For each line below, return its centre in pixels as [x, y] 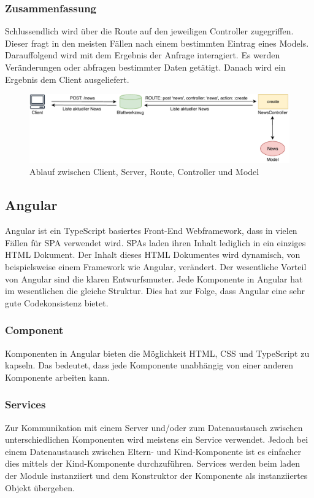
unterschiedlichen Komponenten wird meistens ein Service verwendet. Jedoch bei [157, 439]
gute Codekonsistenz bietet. [57, 302]
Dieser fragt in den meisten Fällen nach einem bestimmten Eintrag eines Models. [157, 43]
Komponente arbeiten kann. [57, 377]
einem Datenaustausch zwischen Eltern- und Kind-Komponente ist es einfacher [153, 451]
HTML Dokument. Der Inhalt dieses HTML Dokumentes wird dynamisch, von [153, 255]
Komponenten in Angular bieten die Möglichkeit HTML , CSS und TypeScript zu [157, 353]
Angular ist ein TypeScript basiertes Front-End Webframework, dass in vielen [151, 231]
